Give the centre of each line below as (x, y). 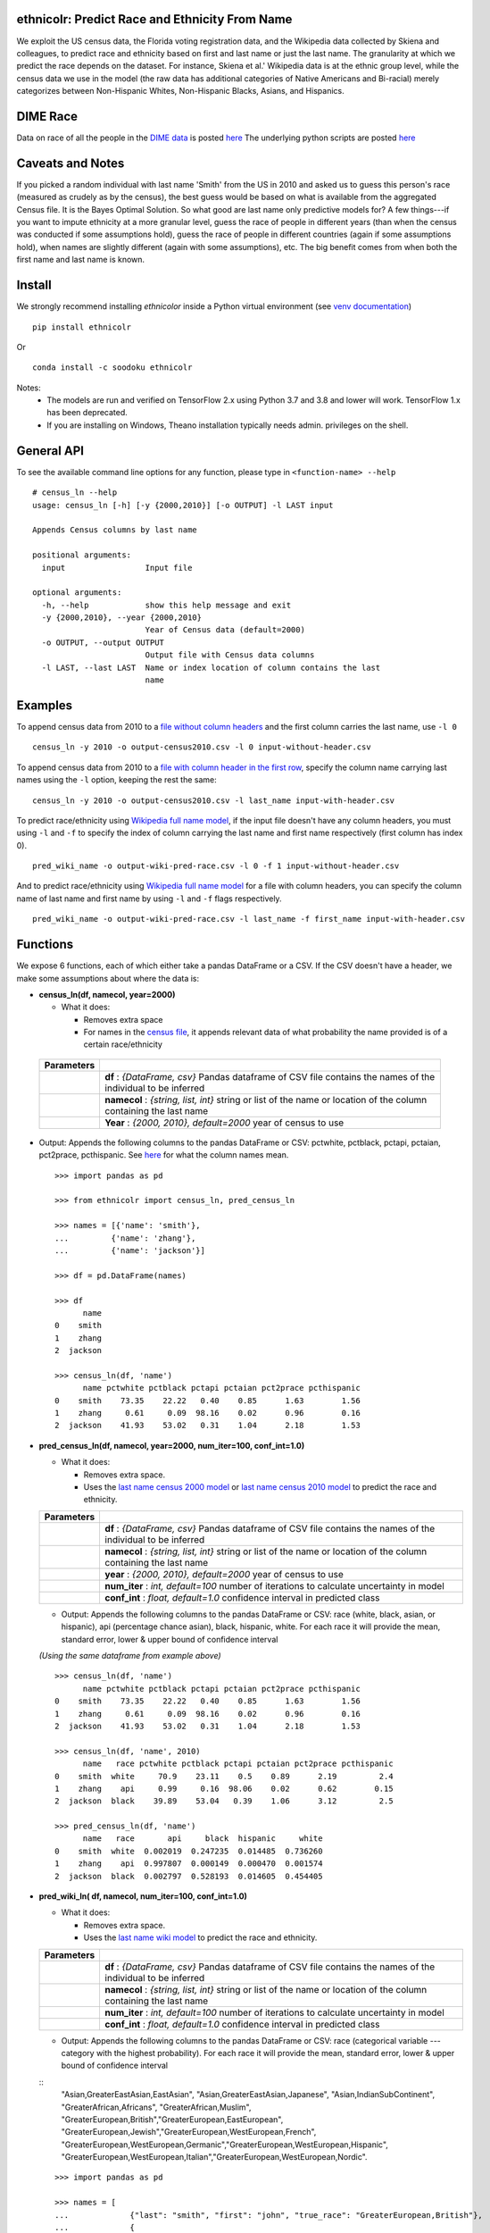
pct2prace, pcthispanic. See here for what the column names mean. (164, 1155)
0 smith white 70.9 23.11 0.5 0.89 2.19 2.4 (224, 1776)
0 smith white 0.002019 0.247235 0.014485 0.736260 (189, 1851)
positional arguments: (82, 555)
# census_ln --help (75, 493)
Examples (45, 705)
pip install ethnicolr (82, 327)
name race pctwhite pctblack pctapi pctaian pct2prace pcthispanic (238, 1764)
